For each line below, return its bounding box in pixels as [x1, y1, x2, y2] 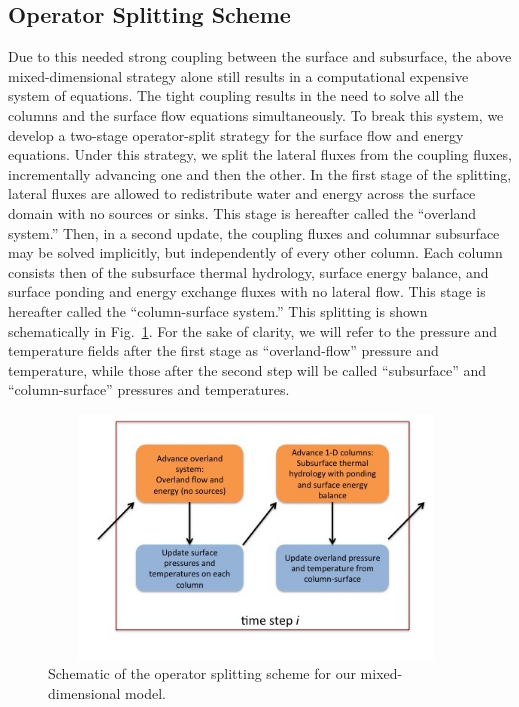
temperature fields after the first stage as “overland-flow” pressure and [8, 340, 439, 361]
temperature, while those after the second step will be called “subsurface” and [8, 359, 487, 380]
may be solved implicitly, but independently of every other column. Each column [8, 242, 503, 263]
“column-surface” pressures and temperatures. [8, 379, 290, 400]
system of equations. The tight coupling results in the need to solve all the [8, 85, 464, 106]
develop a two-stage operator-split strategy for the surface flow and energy [8, 124, 464, 145]
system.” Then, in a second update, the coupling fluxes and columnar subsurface [8, 222, 500, 243]
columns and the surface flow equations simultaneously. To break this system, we [8, 104, 504, 125]
